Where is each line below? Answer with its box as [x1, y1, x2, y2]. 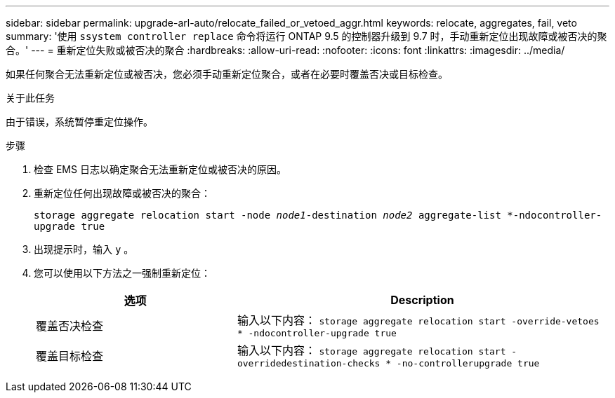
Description [390, 293, 454, 307]
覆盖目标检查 [36, 348, 104, 363]
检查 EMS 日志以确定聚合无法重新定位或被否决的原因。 [34, 163, 286, 175]
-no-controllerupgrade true [396, 358, 540, 369]
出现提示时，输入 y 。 [34, 243, 134, 255]
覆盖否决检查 [36, 318, 104, 333]
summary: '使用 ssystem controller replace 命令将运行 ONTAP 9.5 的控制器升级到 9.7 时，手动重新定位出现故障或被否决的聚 [6, 30, 607, 42]
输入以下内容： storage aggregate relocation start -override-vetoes [237, 313, 600, 327]
